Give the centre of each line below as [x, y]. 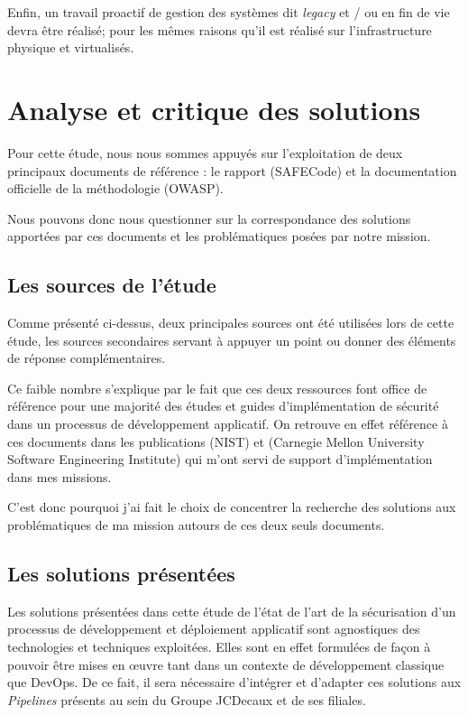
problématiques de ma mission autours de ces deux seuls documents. [196, 525]
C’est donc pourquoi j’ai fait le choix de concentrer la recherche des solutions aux [232, 507]
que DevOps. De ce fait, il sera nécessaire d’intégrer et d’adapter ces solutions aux [234, 682]
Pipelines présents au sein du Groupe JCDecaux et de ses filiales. [187, 699]
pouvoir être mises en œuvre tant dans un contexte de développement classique [226, 664]
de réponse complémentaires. [87, 358]
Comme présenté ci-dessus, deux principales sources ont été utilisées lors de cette [231, 323]
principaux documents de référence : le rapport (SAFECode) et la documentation [232, 170]
